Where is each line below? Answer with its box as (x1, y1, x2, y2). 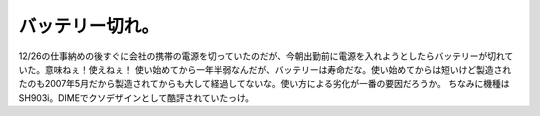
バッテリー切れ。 (18, 15, 160, 37)
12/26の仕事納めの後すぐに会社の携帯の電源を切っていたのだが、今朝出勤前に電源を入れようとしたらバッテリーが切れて (18, 50, 514, 62)
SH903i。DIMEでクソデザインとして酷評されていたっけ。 (18, 91, 255, 104)
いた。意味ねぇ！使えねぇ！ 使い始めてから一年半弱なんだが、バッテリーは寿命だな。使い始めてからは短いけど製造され (18, 63, 512, 75)
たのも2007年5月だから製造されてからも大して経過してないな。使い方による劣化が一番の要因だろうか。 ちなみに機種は (18, 78, 510, 90)
